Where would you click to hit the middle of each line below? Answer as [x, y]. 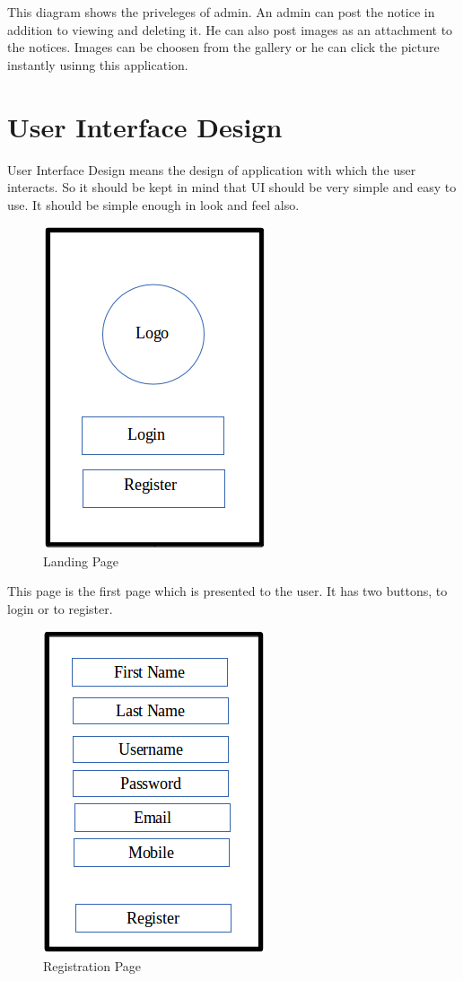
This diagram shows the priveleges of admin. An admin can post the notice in [221, 12]
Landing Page [81, 561]
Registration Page [92, 966]
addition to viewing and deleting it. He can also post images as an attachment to [230, 29]
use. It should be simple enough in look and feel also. [153, 204]
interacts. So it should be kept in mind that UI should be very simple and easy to [232, 187]
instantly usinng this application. [98, 64]
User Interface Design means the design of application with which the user [212, 169]
